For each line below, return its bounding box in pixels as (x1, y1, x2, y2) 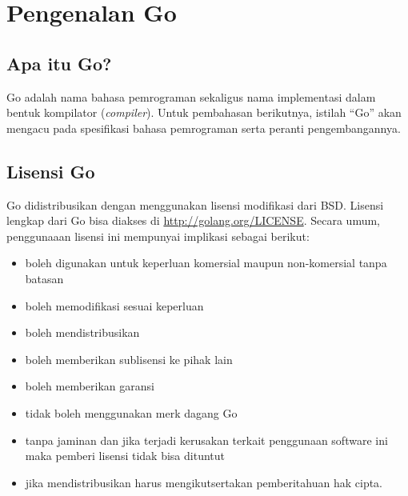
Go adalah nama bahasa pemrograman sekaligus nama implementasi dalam (6, 88, 376, 105)
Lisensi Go (6, 158, 95, 183)
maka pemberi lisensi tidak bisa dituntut (25, 447, 225, 464)
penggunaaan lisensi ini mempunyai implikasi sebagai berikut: (6, 227, 310, 244)
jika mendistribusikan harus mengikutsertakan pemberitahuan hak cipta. (25, 474, 383, 490)
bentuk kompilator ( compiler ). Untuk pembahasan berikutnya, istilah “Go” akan (6, 104, 402, 121)
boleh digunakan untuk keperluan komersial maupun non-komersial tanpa (25, 254, 387, 271)
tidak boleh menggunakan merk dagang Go (25, 404, 238, 421)
